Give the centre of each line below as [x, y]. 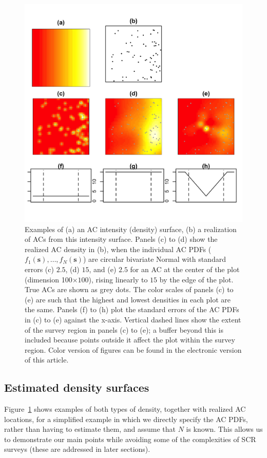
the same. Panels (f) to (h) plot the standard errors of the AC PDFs [132, 309]
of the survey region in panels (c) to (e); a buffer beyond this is [124, 329]
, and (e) [103, 269]
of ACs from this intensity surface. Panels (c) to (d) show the [121, 239]
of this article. [47, 360]
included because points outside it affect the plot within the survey [130, 340]
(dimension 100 [49, 279]
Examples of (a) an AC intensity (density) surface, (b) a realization [131, 229]
